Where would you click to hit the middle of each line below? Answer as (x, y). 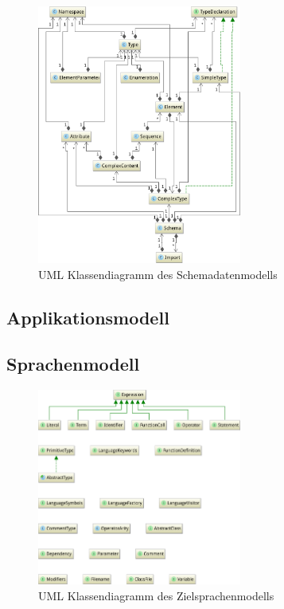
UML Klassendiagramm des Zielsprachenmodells (156, 595)
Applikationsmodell (88, 317)
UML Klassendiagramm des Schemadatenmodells (158, 274)
